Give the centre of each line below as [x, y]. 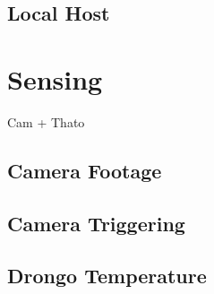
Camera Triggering [96, 223]
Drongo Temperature [107, 276]
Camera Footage [85, 170]
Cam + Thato [46, 121]
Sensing [55, 78]
